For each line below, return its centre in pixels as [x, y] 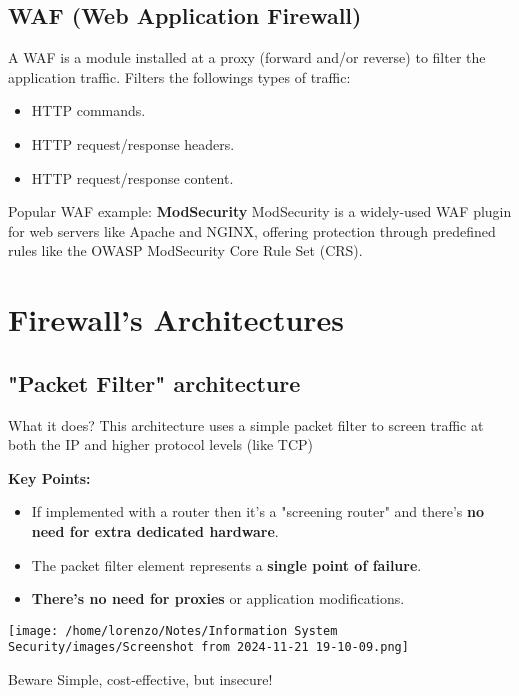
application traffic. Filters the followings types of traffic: [179, 76]
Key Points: [49, 477]
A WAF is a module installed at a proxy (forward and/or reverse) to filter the [247, 57]
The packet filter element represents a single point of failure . [226, 564]
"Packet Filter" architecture [154, 382]
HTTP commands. [88, 110]
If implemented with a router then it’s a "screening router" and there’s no [257, 511]
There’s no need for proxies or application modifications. [218, 598]
